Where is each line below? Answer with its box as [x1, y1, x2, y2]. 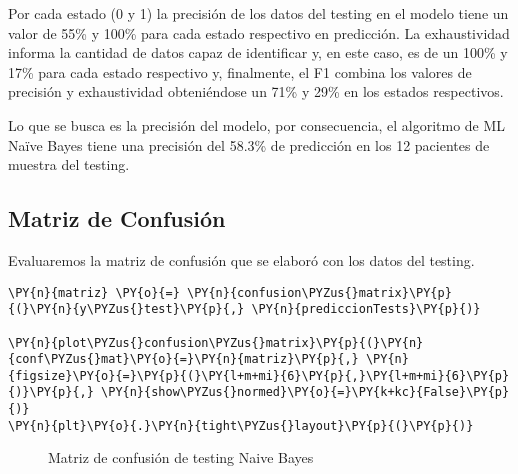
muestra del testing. [8, 154, 130, 175]
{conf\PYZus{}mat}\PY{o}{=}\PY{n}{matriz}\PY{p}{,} [8, 352, 359, 367]
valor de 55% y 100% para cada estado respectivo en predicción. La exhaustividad [8, 22, 510, 43]
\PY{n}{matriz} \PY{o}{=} [8, 285, 180, 300]
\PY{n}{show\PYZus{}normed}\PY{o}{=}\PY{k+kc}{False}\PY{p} [101, 385, 510, 400]
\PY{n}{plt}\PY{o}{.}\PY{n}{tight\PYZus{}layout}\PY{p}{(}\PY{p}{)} [8, 418, 474, 433]
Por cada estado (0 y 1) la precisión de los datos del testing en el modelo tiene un [8, 3, 509, 23]
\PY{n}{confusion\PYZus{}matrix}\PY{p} [186, 285, 452, 300]
